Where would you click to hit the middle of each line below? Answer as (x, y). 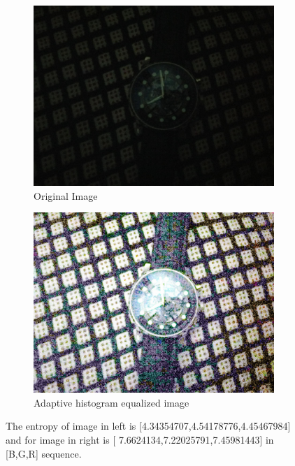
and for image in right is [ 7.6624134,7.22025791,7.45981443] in (140, 439)
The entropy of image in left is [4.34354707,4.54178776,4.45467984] (148, 426)
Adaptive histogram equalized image (111, 402)
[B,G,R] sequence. (44, 453)
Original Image (66, 195)
